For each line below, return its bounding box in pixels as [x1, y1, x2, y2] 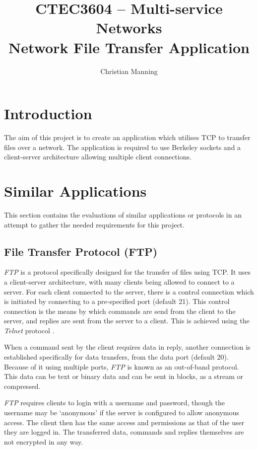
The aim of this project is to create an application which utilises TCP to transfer [4, 132, 251, 143]
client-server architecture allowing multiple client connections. [4, 151, 192, 162]
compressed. [4, 380, 41, 391]
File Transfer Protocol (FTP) [4, 243, 158, 259]
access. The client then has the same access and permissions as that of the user [4, 417, 245, 427]
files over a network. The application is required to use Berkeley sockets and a [4, 142, 241, 152]
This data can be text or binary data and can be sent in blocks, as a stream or [4, 371, 243, 381]
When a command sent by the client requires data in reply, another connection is [4, 342, 251, 352]
